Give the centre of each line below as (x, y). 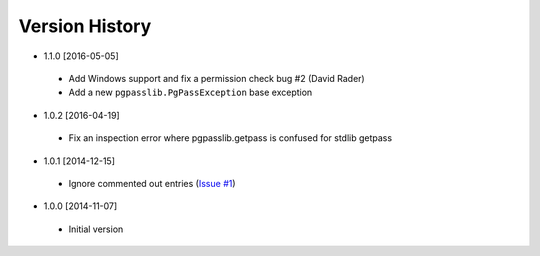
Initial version (96, 229)
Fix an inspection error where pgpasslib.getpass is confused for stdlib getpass (230, 138)
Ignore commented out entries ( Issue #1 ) (152, 183)
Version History (85, 26)
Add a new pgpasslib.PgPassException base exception (190, 92)
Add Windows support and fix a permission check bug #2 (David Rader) (216, 78)
